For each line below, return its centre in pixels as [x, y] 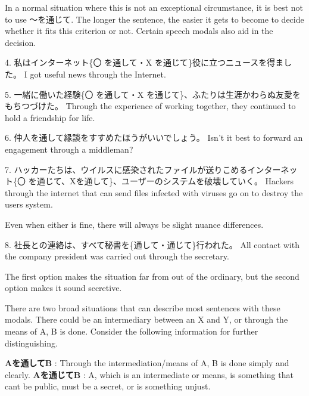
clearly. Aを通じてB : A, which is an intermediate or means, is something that [149, 374]
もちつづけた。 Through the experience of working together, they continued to [150, 106]
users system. [29, 204]
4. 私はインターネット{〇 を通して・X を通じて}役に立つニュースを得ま [144, 62]
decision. [21, 42]
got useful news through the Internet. [98, 74]
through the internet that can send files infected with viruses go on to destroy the [154, 192]
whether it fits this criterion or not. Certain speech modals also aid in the [139, 31]
